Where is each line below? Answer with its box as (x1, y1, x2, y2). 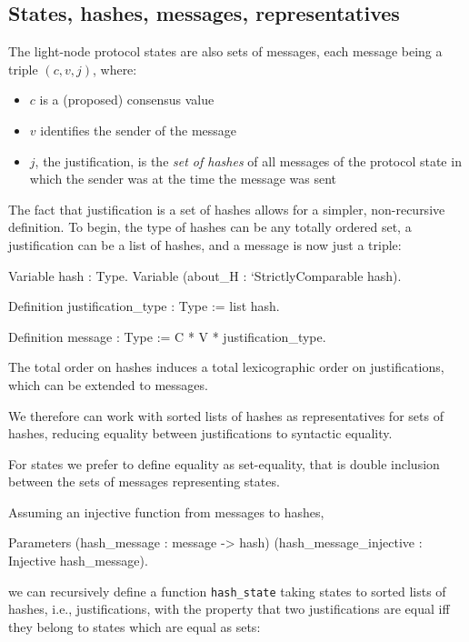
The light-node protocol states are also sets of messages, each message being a (8, 42, 443, 61)
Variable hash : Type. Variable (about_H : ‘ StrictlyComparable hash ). (8, 266, 402, 285)
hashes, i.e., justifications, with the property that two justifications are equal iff (8, 599, 450, 618)
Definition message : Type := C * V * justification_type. (8, 326, 326, 346)
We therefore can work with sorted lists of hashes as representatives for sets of (8, 406, 444, 425)
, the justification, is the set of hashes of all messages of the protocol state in (35, 151, 462, 170)
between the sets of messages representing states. (8, 472, 280, 491)
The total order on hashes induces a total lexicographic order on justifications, (8, 357, 444, 376)
